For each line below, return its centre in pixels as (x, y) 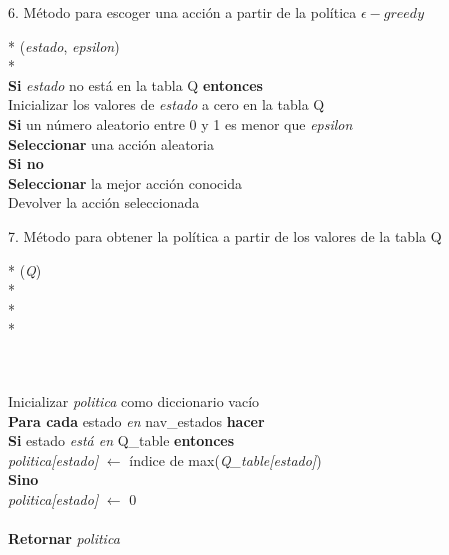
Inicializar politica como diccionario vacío (134, 401)
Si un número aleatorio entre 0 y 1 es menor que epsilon (180, 123)
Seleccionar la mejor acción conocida (125, 182)
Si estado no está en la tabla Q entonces (135, 84)
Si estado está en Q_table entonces (121, 440)
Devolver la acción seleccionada (104, 202)
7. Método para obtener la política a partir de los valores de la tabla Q (225, 235)
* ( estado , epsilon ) (64, 45)
